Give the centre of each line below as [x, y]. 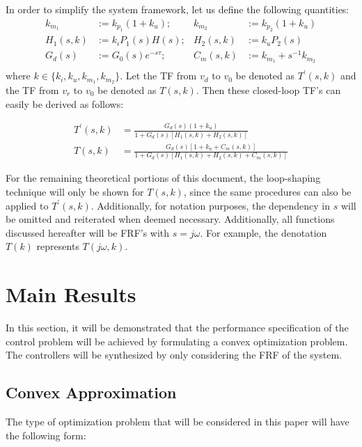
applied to [27, 205]
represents [58, 246]
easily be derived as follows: [65, 103]
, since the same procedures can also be [267, 192]
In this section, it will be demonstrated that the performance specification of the [177, 328]
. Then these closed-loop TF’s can [268, 89]
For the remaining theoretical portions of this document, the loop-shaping [163, 178]
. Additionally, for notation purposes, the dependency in [211, 205]
